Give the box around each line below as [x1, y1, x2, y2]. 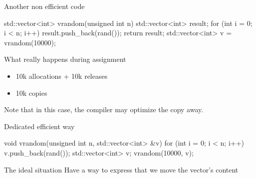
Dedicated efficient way [4, 121, 75, 131]
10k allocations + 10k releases [15, 70, 108, 81]
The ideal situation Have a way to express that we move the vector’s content [4, 164, 239, 175]
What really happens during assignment [4, 54, 126, 64]
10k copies [15, 87, 47, 98]
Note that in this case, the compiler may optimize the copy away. [4, 104, 204, 115]
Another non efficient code [4, 1, 85, 11]
